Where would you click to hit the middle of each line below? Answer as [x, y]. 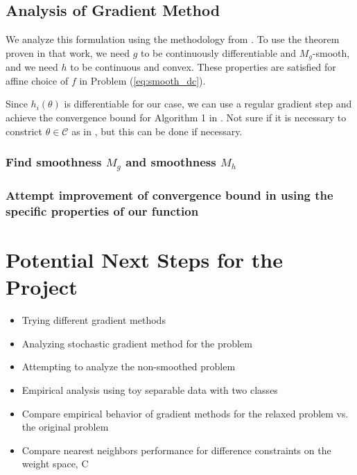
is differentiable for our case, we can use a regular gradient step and [208, 104]
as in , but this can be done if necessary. [157, 131]
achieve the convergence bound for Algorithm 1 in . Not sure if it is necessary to [176, 118]
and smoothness [171, 162]
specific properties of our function [102, 211]
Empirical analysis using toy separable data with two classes [150, 390]
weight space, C [55, 464]
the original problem [65, 427]
